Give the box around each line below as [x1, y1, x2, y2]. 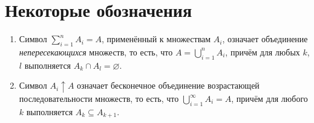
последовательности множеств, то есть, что [19, 92, 179, 105]
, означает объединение [222, 33, 308, 45]
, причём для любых [225, 45, 300, 58]
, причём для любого [231, 92, 308, 105]
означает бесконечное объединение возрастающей [77, 79, 260, 92]
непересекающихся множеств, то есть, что [19, 45, 173, 58]
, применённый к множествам [101, 33, 211, 45]
